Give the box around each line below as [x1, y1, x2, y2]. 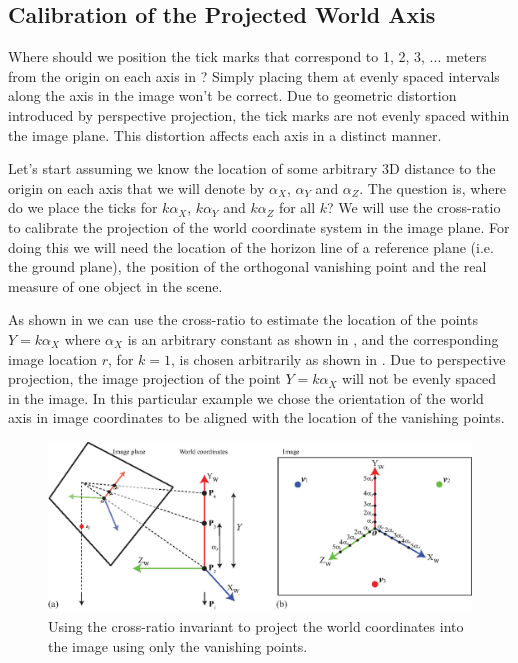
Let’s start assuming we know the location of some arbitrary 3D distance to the [8, 158, 496, 179]
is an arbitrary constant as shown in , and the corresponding [127, 328, 499, 349]
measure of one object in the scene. [8, 275, 223, 296]
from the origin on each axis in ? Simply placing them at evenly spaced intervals [8, 65, 500, 86]
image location [8, 348, 98, 369]
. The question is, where [359, 177, 507, 198]
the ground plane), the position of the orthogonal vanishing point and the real [8, 256, 487, 277]
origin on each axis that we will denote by [8, 177, 265, 198]
